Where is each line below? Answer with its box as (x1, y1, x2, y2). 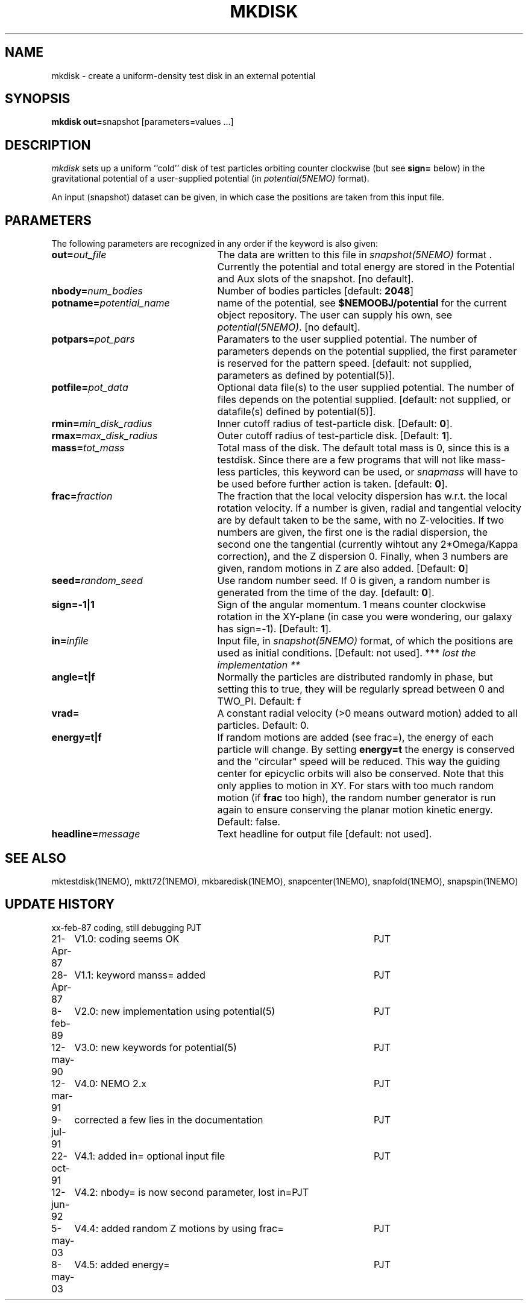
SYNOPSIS (5, 91, 71, 107)
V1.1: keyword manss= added (74, 968, 206, 981)
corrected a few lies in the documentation (74, 1113, 263, 1126)
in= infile (51, 635, 89, 647)
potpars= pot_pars (51, 333, 135, 346)
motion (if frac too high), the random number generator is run (217, 792, 496, 804)
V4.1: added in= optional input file (74, 1149, 225, 1162)
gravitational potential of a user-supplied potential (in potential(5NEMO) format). (51, 173, 369, 184)
